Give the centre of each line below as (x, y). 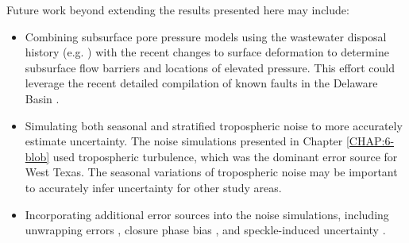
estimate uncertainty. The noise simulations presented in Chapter (184, 141)
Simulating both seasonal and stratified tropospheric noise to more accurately (214, 125)
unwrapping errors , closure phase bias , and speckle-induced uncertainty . (205, 230)
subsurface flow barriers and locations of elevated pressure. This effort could (210, 67)
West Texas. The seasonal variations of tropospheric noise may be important (211, 172)
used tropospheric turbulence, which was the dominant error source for (225, 156)
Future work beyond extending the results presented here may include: (178, 10)
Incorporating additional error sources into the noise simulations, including (207, 214)
